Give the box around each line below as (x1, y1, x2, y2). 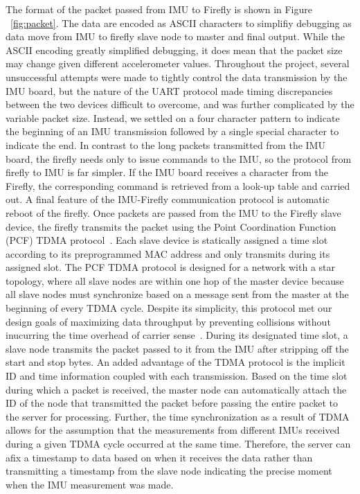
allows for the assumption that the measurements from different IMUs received (6, 423, 340, 437)
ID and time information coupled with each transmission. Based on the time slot (6, 369, 348, 383)
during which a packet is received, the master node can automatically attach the (6, 382, 347, 396)
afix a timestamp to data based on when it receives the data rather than (6, 450, 313, 464)
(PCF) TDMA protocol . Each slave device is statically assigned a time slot (6, 233, 328, 247)
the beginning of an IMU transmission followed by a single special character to (6, 124, 339, 139)
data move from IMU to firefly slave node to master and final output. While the (6, 29, 345, 44)
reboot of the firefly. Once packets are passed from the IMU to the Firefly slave (6, 205, 341, 220)
